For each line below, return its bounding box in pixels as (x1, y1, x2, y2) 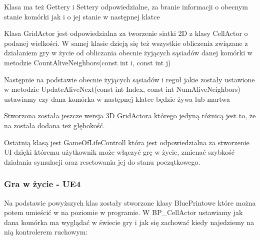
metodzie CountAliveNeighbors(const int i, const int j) (4, 57, 171, 67)
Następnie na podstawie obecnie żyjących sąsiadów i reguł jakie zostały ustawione (4, 74, 255, 84)
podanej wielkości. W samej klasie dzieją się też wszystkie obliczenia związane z (4, 37, 248, 48)
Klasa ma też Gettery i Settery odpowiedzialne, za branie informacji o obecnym (4, 1, 248, 11)
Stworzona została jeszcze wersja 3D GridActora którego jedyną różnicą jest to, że (4, 110, 256, 121)
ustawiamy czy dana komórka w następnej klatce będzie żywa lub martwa (4, 93, 230, 104)
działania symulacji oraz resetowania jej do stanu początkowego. (4, 156, 200, 167)
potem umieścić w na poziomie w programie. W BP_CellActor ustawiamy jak (4, 207, 243, 218)
